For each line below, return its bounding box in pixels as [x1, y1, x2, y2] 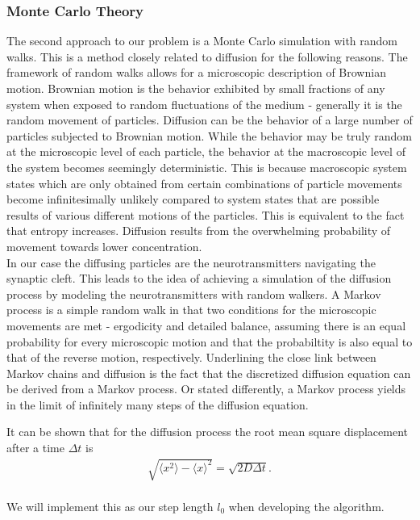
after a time [6, 439, 64, 456]
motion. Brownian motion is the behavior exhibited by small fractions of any [6, 80, 385, 96]
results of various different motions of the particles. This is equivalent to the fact [6, 206, 405, 223]
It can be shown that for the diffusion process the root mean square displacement [6, 423, 408, 440]
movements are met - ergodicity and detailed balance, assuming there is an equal [6, 317, 406, 333]
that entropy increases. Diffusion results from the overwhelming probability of [6, 222, 391, 239]
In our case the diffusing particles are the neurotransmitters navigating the [6, 254, 376, 270]
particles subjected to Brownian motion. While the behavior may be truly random [6, 127, 413, 144]
